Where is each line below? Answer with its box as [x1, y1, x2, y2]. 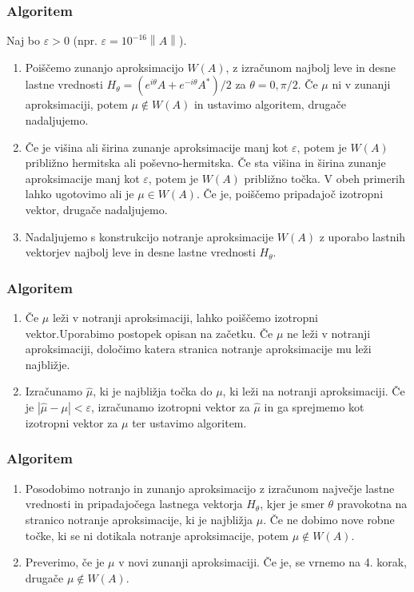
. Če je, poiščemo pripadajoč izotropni [196, 185, 384, 202]
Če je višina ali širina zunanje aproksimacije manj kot [25, 138, 289, 155]
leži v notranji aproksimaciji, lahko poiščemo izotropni [52, 308, 318, 325]
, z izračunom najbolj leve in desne [225, 58, 396, 75]
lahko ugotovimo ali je [25, 185, 134, 202]
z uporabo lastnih [319, 228, 406, 244]
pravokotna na [336, 495, 408, 512]
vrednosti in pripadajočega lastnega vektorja [25, 495, 243, 512]
